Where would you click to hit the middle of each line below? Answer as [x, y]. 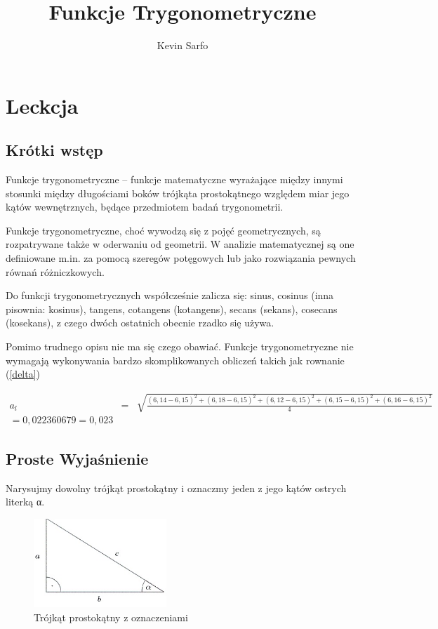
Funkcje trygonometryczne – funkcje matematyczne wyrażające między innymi [174, 179]
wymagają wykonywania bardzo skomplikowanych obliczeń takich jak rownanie [175, 360]
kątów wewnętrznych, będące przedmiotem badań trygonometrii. [145, 207]
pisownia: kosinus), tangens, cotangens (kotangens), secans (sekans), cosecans [172, 309]
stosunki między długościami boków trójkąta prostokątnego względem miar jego [178, 193]
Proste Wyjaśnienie [77, 458]
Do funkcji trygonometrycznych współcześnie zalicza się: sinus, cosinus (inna [170, 295]
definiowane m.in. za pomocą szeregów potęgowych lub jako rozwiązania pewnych [181, 258]
